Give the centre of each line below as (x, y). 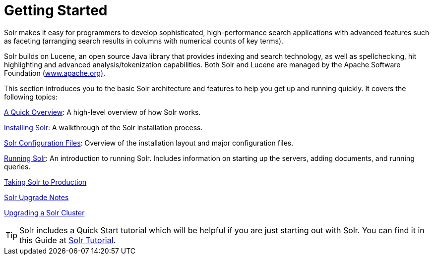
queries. (17, 166)
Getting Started (56, 10)
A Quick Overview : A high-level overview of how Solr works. (102, 112)
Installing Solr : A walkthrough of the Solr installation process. (103, 127)
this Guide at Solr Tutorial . (68, 240)
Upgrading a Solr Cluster (44, 212)
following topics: (31, 97)
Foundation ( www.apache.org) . (55, 73)
